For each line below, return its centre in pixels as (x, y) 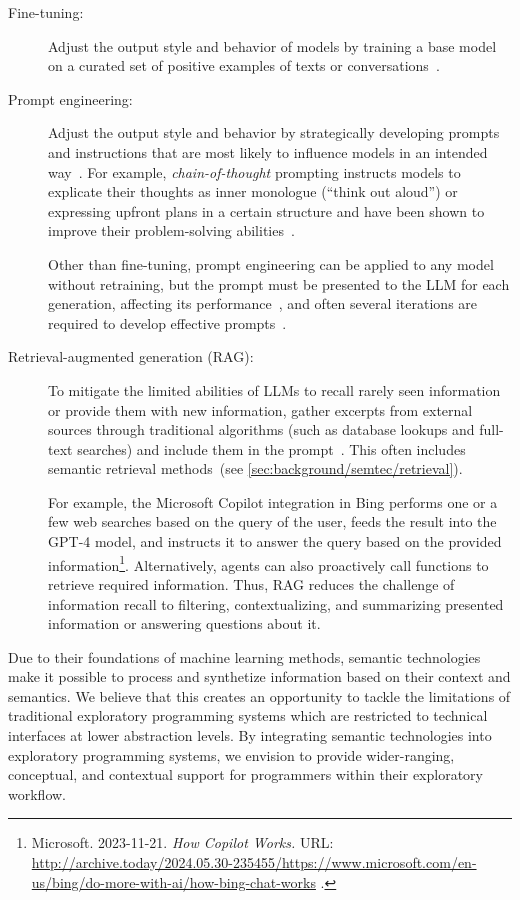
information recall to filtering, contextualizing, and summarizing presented (276, 603)
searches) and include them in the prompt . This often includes (271, 448)
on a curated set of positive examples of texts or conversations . (244, 65)
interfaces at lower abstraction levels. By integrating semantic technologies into (250, 735)
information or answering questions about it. (184, 623)
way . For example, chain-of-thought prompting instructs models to (254, 171)
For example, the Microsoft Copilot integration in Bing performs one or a (273, 501)
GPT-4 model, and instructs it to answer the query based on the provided (275, 541)
